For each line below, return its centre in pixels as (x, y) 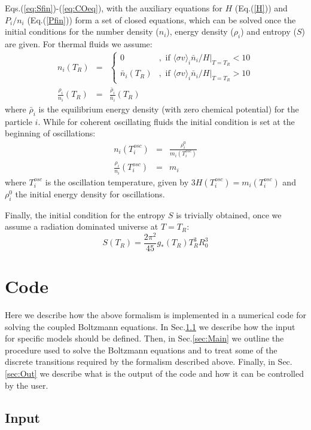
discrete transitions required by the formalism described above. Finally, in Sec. (149, 362)
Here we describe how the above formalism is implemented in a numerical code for (155, 315)
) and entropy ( (269, 31)
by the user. (27, 385)
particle (19, 121)
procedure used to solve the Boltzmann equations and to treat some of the (141, 350)
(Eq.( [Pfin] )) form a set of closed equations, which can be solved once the (161, 19)
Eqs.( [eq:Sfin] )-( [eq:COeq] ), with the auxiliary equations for (114, 8)
